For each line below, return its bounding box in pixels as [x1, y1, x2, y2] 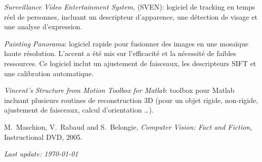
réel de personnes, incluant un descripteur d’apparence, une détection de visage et [4, 11, 258, 22]
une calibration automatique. [4, 68, 94, 78]
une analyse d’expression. [4, 21, 82, 32]
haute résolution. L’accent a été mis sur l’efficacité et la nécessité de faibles [4, 48, 236, 59]
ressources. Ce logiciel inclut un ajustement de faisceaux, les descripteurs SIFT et [4, 58, 256, 68]
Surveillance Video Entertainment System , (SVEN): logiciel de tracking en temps [4, 2, 255, 12]
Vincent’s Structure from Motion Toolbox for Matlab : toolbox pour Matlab [4, 85, 235, 95]
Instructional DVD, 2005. [4, 131, 82, 142]
